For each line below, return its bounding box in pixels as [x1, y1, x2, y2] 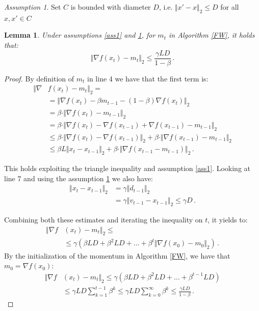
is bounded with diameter [70, 2, 151, 12]
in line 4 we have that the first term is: [87, 73, 209, 83]
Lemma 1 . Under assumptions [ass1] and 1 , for [4, 30, 156, 40]
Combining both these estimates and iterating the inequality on [4, 214, 203, 225]
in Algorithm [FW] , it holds [168, 30, 255, 40]
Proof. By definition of [4, 73, 74, 83]
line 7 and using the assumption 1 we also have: [4, 173, 153, 183]
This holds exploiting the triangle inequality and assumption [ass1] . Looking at [4, 163, 250, 174]
